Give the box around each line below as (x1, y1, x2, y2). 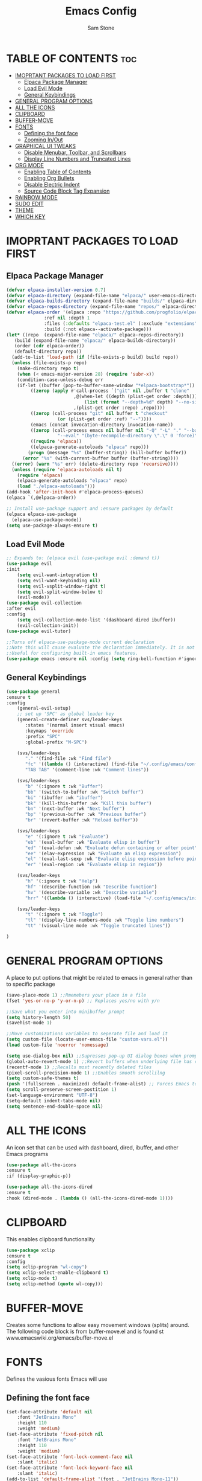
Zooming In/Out (23, 136, 63, 143)
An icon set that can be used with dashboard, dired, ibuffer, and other (6, 1143, 179, 1151)
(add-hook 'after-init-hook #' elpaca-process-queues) (6, 489, 144, 495)
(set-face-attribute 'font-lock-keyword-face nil (6, 1465, 133, 1471)
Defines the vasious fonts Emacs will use (6, 1375, 108, 1383)
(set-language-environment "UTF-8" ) (6, 1092, 98, 1098)
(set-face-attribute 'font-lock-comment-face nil (6, 1454, 133, 1460)
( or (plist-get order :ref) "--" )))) (57, 416, 152, 422)
